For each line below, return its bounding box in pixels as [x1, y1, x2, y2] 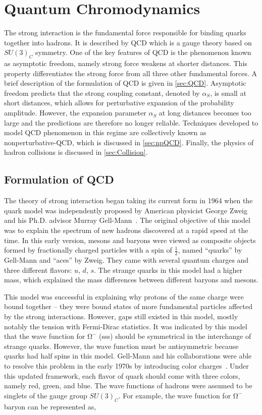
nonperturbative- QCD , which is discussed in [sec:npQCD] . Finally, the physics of [4, 137, 254, 147]
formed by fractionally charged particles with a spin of [4, 245, 172, 255]
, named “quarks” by [178, 245, 242, 255]
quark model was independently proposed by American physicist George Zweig [4, 205, 248, 215]
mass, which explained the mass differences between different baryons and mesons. [4, 274, 258, 285]
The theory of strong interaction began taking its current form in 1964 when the [4, 195, 253, 206]
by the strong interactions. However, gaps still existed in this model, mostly [4, 311, 238, 322]
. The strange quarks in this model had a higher [94, 264, 243, 275]
